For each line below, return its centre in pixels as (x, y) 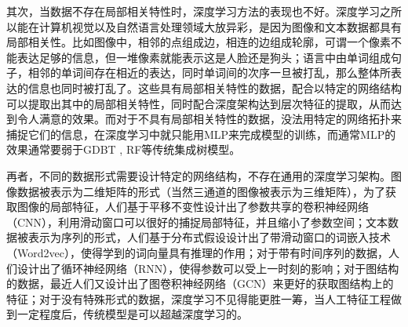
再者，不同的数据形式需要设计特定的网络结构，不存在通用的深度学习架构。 (199, 175)
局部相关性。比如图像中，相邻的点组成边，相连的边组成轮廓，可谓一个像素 (199, 42)
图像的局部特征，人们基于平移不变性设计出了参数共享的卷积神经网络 (193, 207)
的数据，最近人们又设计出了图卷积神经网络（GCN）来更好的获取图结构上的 (200, 283)
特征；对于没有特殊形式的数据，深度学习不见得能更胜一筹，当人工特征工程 (199, 298)
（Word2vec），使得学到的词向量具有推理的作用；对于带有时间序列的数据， (197, 252)
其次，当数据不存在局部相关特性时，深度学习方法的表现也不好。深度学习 (193, 11)
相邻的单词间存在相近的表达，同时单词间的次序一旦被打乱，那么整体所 (209, 73)
